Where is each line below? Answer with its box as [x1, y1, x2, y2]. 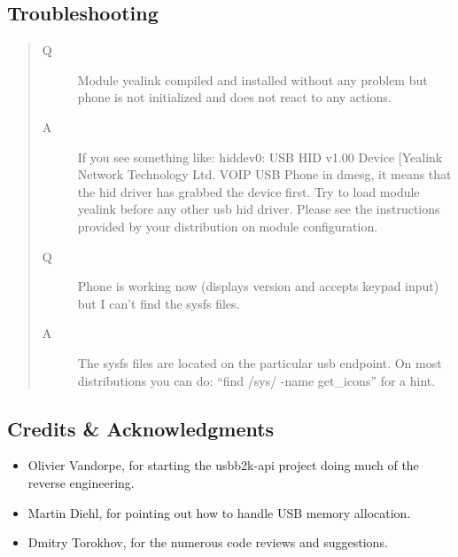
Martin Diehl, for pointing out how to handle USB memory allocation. [27, 503, 411, 522]
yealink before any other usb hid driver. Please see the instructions [77, 200, 440, 218]
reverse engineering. [27, 473, 135, 491]
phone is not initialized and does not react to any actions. [77, 88, 392, 106]
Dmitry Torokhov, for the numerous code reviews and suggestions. [27, 533, 388, 552]
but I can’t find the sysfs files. [77, 294, 240, 312]
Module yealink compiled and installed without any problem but [77, 70, 428, 89]
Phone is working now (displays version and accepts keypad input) [77, 277, 439, 295]
